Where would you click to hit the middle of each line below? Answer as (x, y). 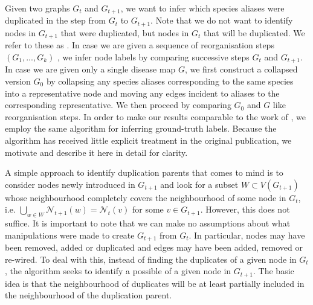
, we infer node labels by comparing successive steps (153, 56)
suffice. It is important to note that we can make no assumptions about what (148, 223)
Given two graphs (37, 8)
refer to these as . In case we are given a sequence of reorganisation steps (140, 45)
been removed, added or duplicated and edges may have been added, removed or (154, 247)
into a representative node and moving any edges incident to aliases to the (142, 93)
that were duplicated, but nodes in (125, 32)
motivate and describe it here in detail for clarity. (96, 152)
